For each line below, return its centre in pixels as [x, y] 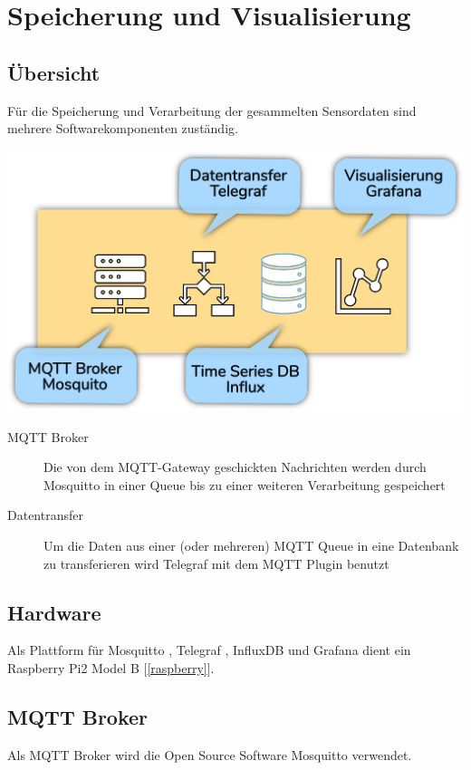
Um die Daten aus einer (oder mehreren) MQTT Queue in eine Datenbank [251, 545]
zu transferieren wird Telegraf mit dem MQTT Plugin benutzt [216, 563]
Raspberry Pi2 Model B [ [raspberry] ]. [111, 667]
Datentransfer [45, 515]
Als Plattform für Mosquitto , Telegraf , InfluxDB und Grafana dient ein [209, 650]
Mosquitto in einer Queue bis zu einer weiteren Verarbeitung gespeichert [245, 484]
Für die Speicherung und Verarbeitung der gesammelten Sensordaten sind [212, 110]
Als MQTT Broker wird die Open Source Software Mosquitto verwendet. [210, 754]
